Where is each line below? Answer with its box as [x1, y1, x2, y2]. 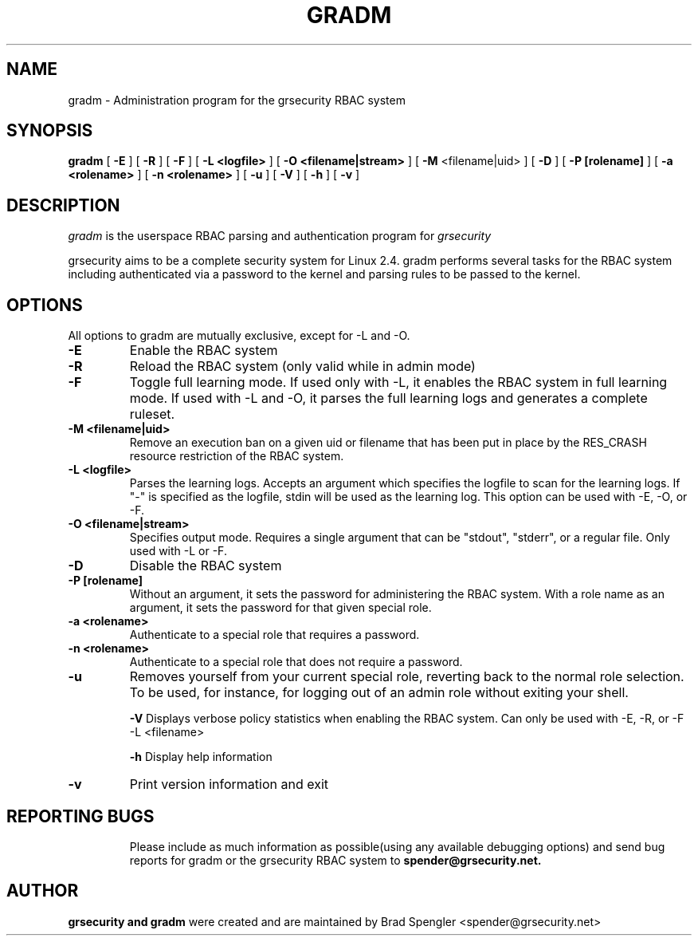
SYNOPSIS [6, 120, 93, 141]
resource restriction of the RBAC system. [129, 449, 344, 463]
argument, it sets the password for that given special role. [129, 601, 432, 615]
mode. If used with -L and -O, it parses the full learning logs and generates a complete [129, 390, 648, 407]
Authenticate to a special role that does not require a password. [129, 655, 463, 669]
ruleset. [129, 406, 175, 423]
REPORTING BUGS [6, 806, 155, 826]
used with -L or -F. [129, 544, 227, 558]
